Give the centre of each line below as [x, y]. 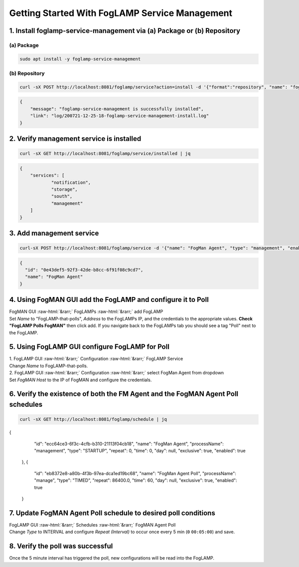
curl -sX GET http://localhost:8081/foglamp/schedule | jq [93, 420]
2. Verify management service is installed [75, 139]
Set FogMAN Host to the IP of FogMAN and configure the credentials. [80, 380]
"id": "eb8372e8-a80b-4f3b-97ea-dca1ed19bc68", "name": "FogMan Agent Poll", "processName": [135, 473]
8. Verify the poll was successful [61, 546]
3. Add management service [54, 233]
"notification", [71, 182]
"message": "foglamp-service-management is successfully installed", [117, 109]
